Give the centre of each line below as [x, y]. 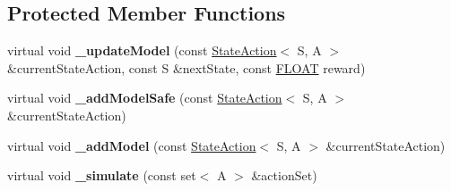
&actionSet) [284, 175]
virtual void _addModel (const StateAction [132, 145]
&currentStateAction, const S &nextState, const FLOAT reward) [186, 67]
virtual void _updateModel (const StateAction [142, 50]
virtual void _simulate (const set [102, 175]
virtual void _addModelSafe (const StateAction [145, 98]
